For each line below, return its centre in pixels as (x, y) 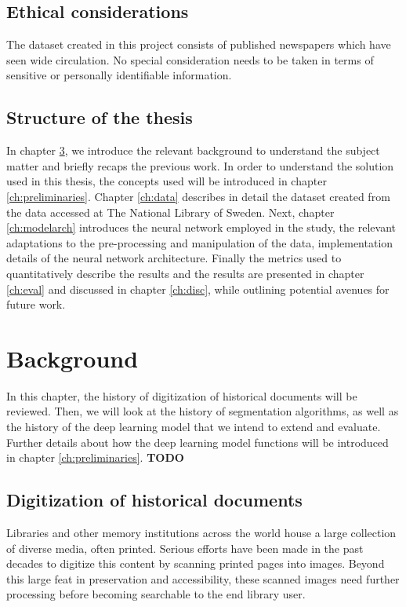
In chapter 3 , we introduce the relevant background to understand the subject (193, 150)
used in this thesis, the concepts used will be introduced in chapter (167, 181)
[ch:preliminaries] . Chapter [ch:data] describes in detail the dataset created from (198, 196)
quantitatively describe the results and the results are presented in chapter (185, 273)
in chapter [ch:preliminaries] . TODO (95, 457)
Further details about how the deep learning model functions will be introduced (198, 442)
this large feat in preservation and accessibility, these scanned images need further (203, 578)
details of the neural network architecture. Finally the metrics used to (174, 258)
